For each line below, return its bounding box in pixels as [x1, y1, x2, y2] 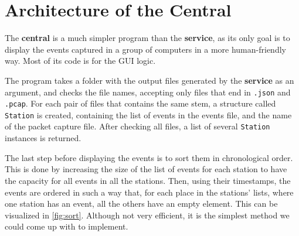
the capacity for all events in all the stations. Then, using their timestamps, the [5, 174, 291, 186]
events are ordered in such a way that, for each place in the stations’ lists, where [5, 186, 294, 198]
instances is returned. [5, 132, 81, 144]
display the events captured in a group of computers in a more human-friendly [5, 43, 286, 55]
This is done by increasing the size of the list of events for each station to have [5, 163, 287, 175]
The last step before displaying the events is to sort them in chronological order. [5, 151, 293, 163]
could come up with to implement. [5, 220, 128, 232]
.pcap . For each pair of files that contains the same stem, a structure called [5, 97, 276, 110]
